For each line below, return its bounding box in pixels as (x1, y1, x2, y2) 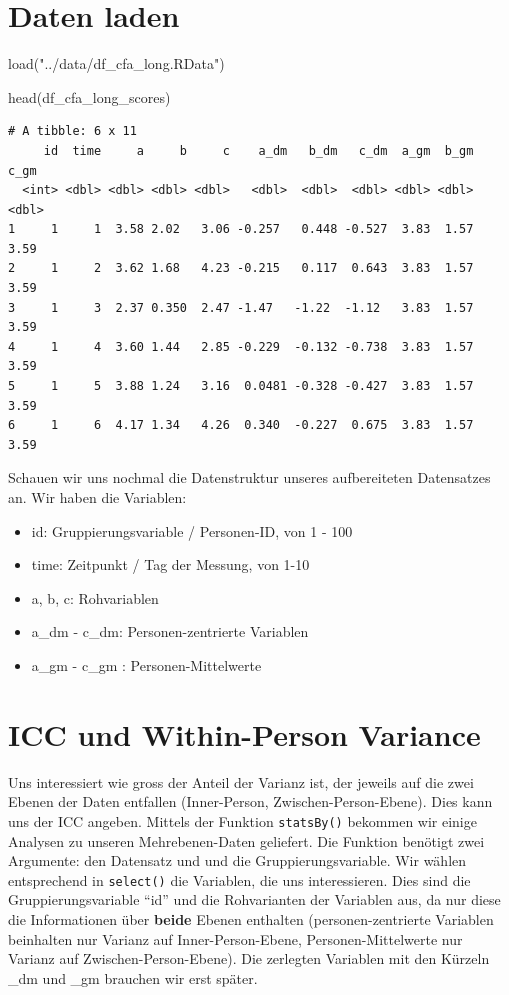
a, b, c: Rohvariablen (31, 587, 159, 608)
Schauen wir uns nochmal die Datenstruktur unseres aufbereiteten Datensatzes (8, 467, 491, 488)
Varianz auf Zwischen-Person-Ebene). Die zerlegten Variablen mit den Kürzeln (8, 948, 490, 969)
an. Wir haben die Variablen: (8, 487, 187, 507)
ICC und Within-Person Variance (8, 713, 481, 754)
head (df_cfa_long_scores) (8, 86, 171, 107)
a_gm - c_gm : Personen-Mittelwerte (31, 654, 262, 675)
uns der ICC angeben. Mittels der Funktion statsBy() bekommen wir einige (8, 810, 477, 831)
